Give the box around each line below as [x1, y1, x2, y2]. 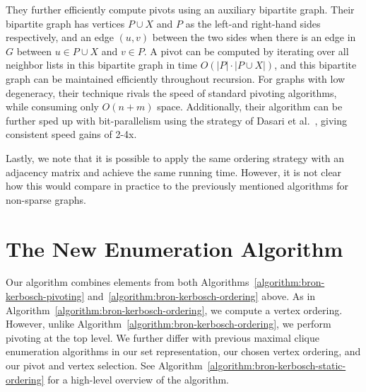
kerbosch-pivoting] [6, 289, 85, 304]
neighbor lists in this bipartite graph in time [6, 57, 198, 72]
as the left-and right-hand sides [185, 16, 321, 30]
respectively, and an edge [6, 30, 114, 45]
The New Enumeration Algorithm [6, 234, 343, 263]
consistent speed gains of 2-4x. [6, 127, 137, 142]
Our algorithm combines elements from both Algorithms [6, 275, 249, 289]
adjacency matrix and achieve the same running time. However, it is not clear [6, 164, 342, 179]
